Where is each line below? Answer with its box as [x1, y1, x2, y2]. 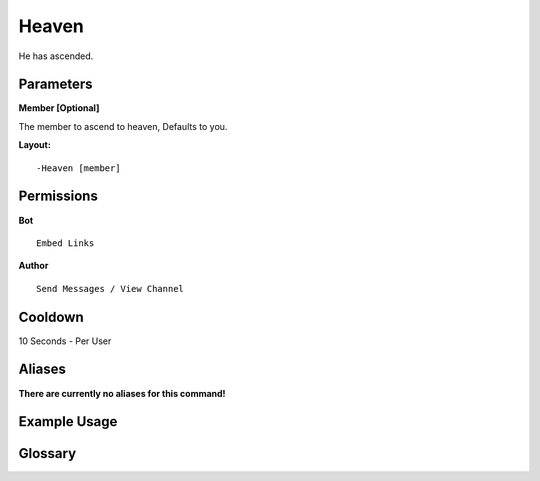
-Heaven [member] [36, 162, 121, 174]
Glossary [18, 445, 77, 462]
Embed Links [36, 237, 95, 249]
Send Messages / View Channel [36, 283, 185, 294]
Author [18, 260, 49, 272]
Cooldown [18, 308, 84, 325]
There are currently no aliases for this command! [18, 387, 226, 399]
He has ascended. [18, 50, 94, 62]
